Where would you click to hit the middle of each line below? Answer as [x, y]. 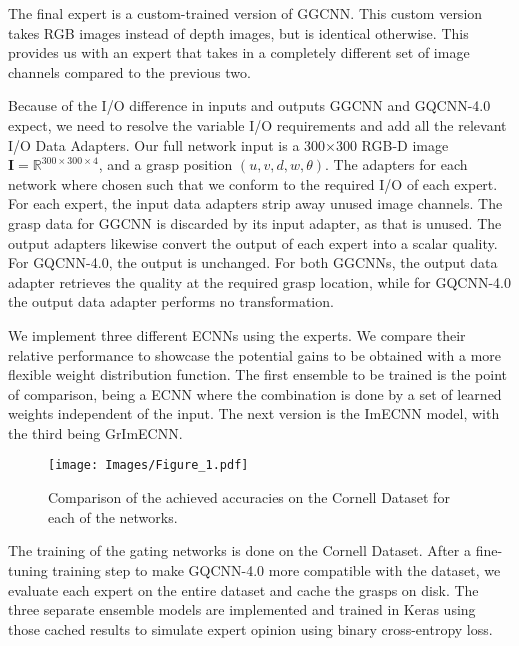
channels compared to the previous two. [129, 71]
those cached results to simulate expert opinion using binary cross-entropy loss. [250, 628]
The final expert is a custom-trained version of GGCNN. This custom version [245, 13]
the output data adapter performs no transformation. [171, 301]
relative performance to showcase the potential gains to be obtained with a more [255, 354]
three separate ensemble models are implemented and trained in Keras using [242, 609]
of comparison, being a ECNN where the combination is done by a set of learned [255, 393]
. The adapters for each [396, 164]
